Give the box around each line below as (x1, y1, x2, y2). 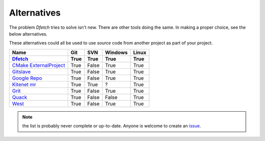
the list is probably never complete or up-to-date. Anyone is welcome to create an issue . (22, 123, 201, 129)
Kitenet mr (12, 81, 36, 88)
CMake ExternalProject (12, 61, 65, 68)
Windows (105, 49, 128, 56)
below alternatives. (9, 31, 48, 37)
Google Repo (12, 75, 43, 81)
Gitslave (12, 68, 31, 75)
